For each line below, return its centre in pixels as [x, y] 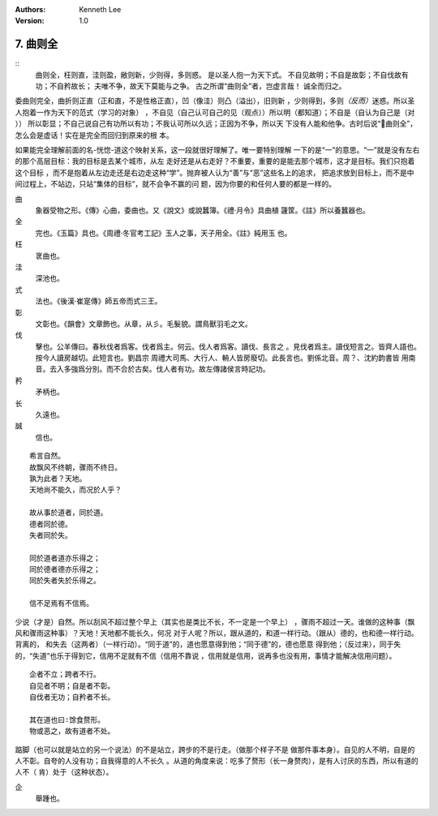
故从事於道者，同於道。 [69, 513]
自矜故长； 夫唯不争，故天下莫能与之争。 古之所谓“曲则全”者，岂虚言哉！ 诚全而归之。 [201, 86]
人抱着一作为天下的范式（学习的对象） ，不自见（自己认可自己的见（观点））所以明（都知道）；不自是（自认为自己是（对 [215, 112]
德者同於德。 [51, 524]
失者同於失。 [51, 535]
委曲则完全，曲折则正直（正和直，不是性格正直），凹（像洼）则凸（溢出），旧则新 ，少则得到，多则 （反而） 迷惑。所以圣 [215, 101]
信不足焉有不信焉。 [61, 603]
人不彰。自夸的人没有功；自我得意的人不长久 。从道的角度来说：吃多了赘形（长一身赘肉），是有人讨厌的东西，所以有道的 [217, 760]
